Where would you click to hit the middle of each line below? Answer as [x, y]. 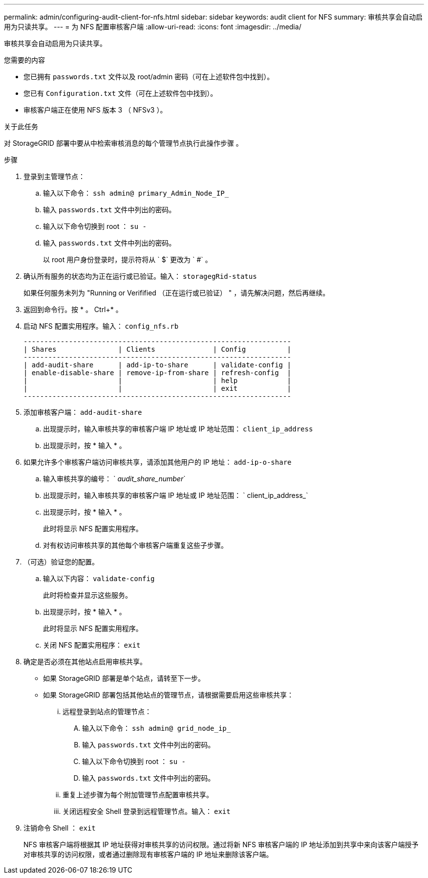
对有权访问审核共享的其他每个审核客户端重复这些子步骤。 [135, 545]
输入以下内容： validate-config [99, 578]
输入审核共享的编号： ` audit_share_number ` [114, 479]
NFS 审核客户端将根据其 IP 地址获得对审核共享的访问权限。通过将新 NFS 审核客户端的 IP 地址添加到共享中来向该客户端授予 [221, 844]
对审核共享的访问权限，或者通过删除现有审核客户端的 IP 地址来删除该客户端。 [148, 854]
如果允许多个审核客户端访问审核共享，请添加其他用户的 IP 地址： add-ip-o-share [158, 462]
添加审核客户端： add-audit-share [83, 412]
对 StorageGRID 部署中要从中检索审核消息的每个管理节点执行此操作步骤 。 [123, 143]
